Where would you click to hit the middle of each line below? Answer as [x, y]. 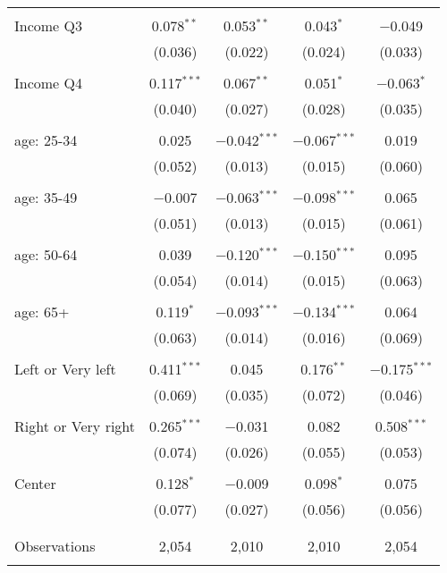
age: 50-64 [46, 254]
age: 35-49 [46, 197]
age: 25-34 [46, 140]
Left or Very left [65, 369]
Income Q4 [48, 83]
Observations [55, 546]
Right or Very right [75, 426]
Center [35, 483]
